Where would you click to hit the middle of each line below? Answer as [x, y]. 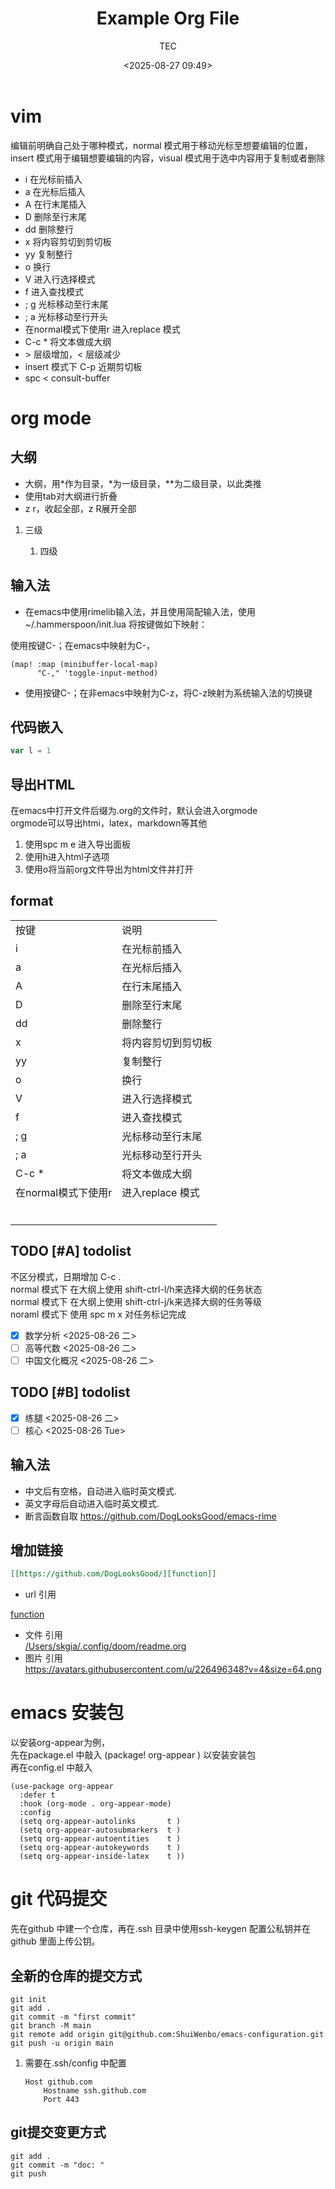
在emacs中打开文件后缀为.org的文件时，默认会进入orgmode [134, 810]
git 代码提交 [59, 1899]
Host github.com [58, 2082]
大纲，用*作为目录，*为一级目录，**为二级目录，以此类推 [143, 483]
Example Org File [168, 18]
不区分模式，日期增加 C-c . [66, 1276]
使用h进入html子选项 [67, 856]
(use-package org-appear [62, 1787]
